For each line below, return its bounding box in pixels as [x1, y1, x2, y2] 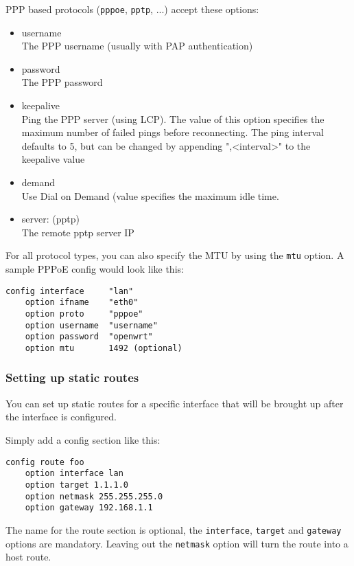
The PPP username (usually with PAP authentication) [21, 38, 253, 53]
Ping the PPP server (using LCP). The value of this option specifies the [21, 111, 324, 126]
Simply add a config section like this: [5, 432, 161, 446]
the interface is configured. [5, 409, 117, 424]
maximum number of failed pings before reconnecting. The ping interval [21, 125, 324, 139]
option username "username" [25, 320, 158, 330]
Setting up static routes [5, 369, 139, 386]
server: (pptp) [21, 212, 80, 226]
